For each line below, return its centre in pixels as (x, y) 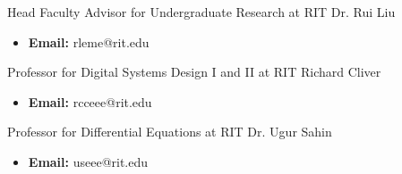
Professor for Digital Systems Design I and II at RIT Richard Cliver (194, 72)
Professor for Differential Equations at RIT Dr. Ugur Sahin (170, 132)
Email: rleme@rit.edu (89, 41)
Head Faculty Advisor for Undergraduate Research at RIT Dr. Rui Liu (201, 12)
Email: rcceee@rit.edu (90, 101)
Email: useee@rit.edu (88, 161)
